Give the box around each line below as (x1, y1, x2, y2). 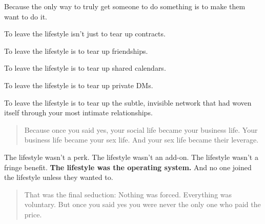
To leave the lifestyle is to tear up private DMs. (4, 79, 153, 90)
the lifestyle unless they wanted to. (4, 172, 113, 182)
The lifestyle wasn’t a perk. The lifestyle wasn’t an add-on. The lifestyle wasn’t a (4, 151, 258, 162)
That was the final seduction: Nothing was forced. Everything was (24, 189, 232, 199)
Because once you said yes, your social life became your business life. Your (24, 124, 258, 135)
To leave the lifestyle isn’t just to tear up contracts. (4, 28, 166, 39)
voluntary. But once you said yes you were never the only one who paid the (24, 199, 261, 210)
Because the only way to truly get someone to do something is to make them (4, 1, 246, 11)
